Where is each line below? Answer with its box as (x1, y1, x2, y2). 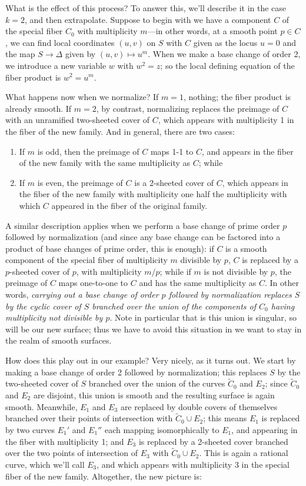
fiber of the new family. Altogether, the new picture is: (5, 470, 202, 482)
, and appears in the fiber (201, 145, 294, 157)
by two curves (5, 424, 55, 436)
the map (5, 48, 35, 60)
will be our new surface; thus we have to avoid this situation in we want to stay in (5, 322, 302, 335)
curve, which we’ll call (5, 458, 85, 471)
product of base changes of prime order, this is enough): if (5, 242, 214, 254)
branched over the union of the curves (88, 377, 225, 390)
